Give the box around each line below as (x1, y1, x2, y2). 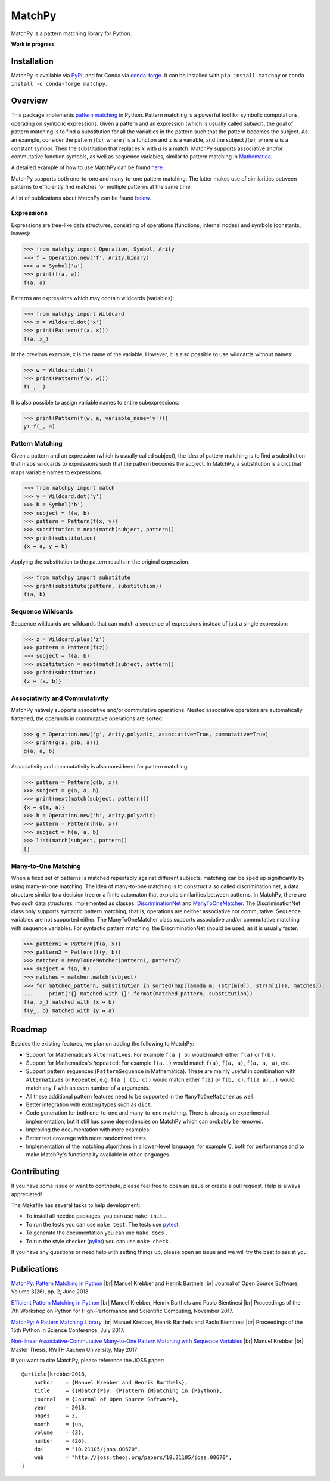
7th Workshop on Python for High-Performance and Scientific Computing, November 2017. (11, 1308, 234, 1315)
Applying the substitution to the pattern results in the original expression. (11, 558, 190, 565)
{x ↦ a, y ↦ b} (23, 543, 68, 550)
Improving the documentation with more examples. (26, 1126, 151, 1133)
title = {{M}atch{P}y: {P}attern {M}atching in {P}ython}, (33, 1387, 223, 1394)
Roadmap (11, 1025, 48, 1035)
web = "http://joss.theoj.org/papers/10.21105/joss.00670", (33, 1454, 232, 1461)
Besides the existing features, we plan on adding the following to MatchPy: (11, 1040, 195, 1047)
